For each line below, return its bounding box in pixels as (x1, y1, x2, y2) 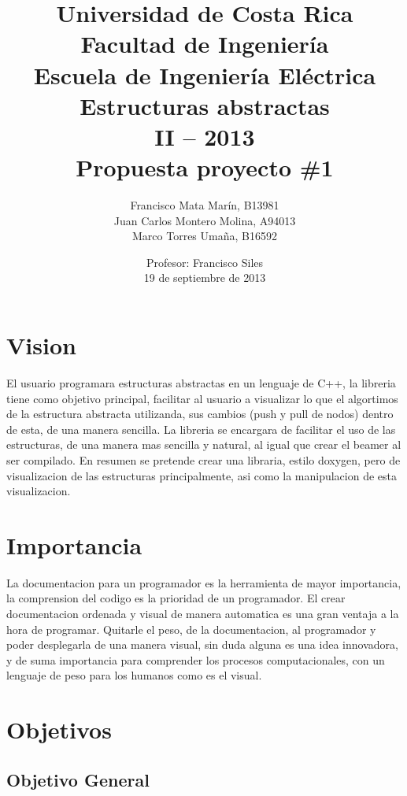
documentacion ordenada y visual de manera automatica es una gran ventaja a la (6, 605, 399, 622)
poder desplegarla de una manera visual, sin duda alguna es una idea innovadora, (6, 636, 398, 653)
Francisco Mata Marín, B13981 (130, 197, 279, 213)
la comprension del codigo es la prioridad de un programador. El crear (6, 590, 346, 606)
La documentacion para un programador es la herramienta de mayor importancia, (6, 574, 401, 591)
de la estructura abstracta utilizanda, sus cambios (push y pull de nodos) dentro (6, 405, 394, 422)
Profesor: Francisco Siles (146, 254, 264, 270)
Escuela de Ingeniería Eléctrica (33, 58, 376, 91)
